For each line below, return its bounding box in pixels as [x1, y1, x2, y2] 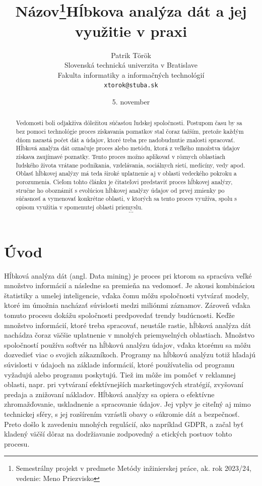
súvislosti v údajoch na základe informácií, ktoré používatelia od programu [4, 359, 235, 369]
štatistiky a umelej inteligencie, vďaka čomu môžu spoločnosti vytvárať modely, [4, 290, 249, 300]
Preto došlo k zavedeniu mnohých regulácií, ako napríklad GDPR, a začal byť [4, 418, 244, 429]
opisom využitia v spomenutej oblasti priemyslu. [16, 203, 143, 211]
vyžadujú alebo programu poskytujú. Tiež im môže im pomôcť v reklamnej [4, 369, 236, 380]
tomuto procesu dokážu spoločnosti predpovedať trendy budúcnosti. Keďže [4, 310, 235, 320]
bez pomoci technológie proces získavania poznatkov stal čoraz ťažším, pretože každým [16, 127, 244, 136]
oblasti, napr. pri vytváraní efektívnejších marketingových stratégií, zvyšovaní [4, 379, 243, 390]
